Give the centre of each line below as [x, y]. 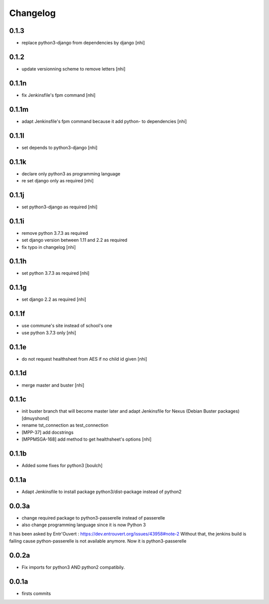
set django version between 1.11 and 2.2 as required [74, 240]
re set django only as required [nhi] [58, 180]
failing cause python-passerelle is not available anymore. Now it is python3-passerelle [98, 541]
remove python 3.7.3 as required [55, 233]
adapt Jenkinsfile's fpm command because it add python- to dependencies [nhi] [104, 121]
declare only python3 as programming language [71, 174]
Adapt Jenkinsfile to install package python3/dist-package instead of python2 [102, 492]
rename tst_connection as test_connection [65, 425]
